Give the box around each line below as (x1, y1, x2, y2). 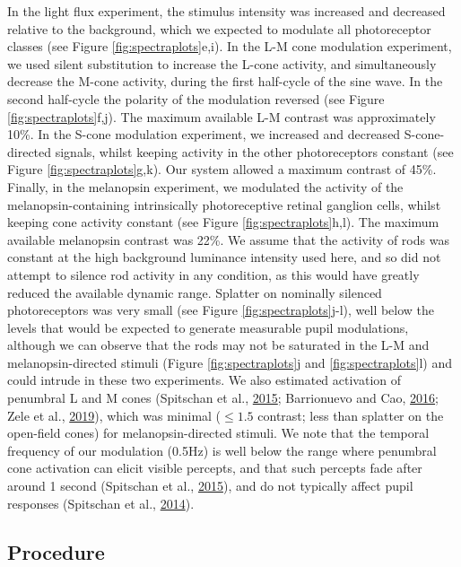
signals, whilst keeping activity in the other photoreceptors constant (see (55, 142, 454, 161)
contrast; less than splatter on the (257, 406, 444, 424)
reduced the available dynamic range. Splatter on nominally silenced (7, 283, 382, 301)
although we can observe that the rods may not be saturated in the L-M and (7, 336, 430, 354)
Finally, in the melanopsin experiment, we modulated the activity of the (7, 177, 404, 196)
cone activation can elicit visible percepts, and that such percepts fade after (7, 458, 422, 477)
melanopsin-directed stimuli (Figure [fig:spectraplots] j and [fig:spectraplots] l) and (7, 353, 452, 371)
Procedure (7, 537, 105, 565)
